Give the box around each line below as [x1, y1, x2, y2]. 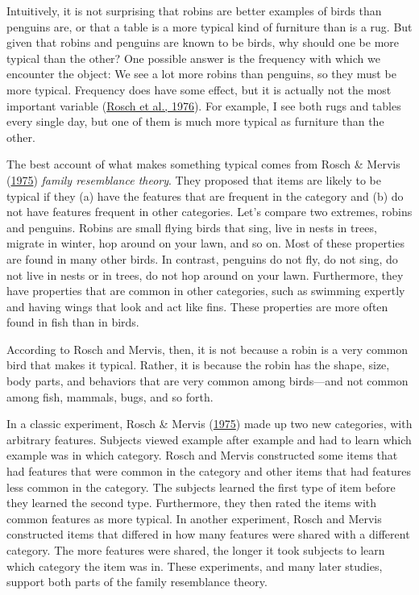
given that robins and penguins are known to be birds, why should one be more [6, 34, 400, 51]
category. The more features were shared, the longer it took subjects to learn [6, 542, 385, 558]
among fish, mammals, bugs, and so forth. [6, 388, 214, 405]
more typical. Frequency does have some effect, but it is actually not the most [6, 81, 392, 98]
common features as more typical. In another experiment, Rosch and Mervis [6, 510, 382, 526]
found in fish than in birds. [6, 314, 139, 331]
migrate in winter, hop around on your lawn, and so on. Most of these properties [6, 235, 405, 252]
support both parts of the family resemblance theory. [6, 573, 268, 590]
